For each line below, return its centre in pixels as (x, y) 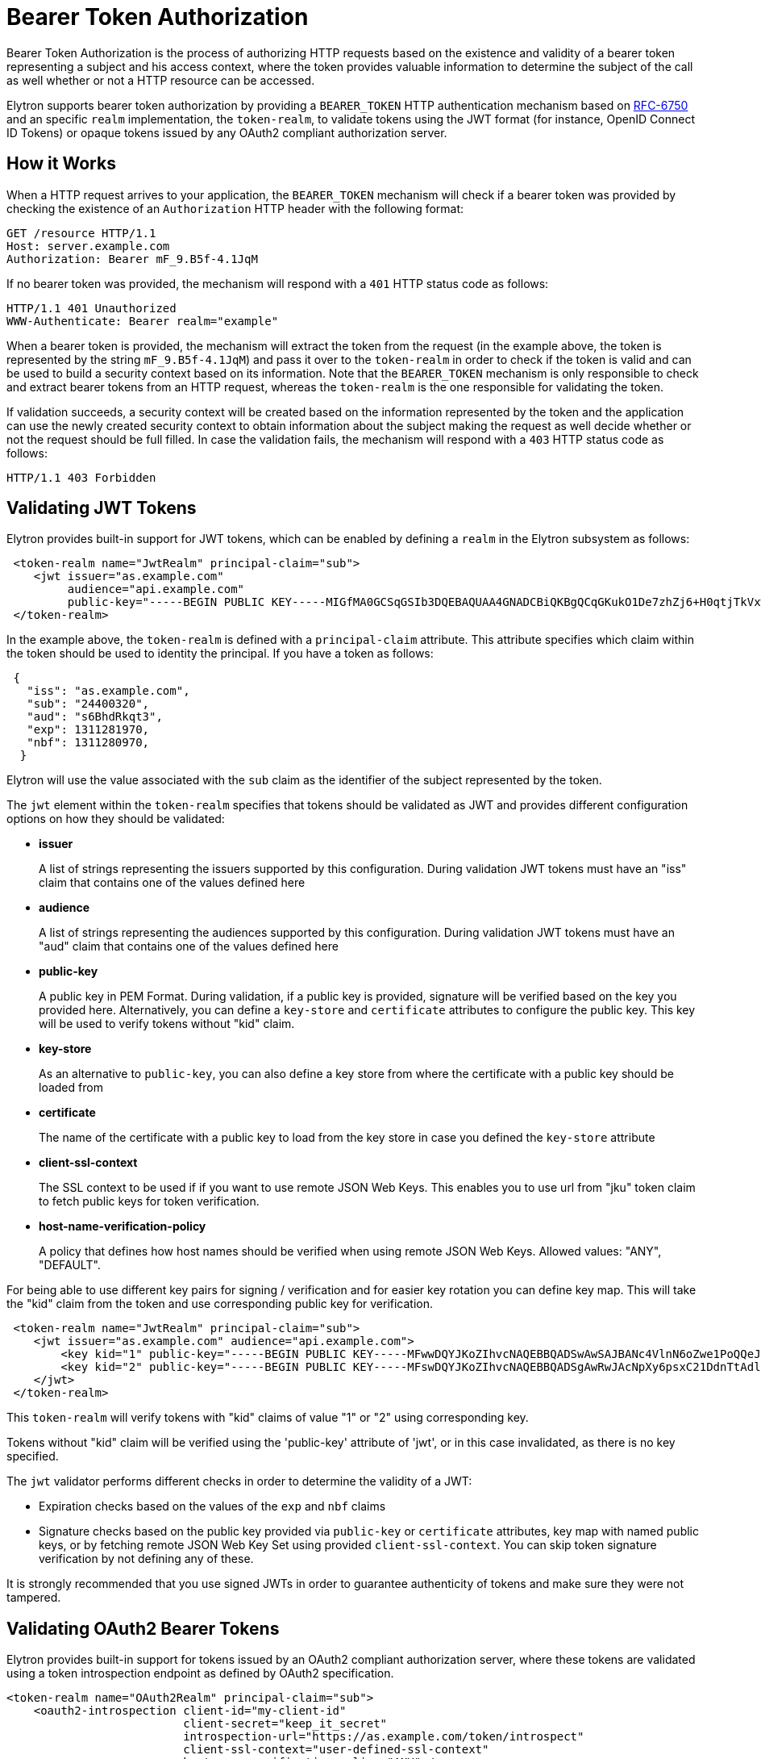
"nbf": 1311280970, (88, 743)
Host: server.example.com (88, 246)
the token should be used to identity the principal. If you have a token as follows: (220, 654)
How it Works (61, 164)
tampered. (34, 1598)
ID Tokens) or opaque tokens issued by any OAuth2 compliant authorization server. (227, 132)
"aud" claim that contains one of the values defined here (189, 946)
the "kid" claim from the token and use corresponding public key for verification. (220, 1304)
